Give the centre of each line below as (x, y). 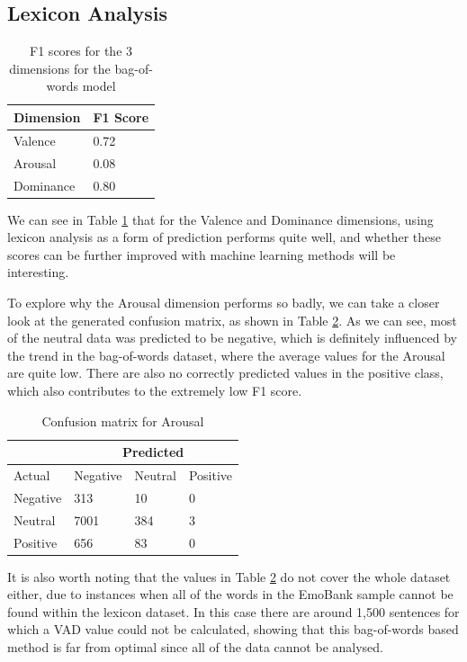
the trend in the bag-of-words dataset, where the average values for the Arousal (226, 355)
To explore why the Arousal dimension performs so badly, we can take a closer (224, 302)
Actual (32, 474)
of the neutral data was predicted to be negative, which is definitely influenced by (232, 338)
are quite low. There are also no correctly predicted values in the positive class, (225, 373)
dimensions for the (60, 68)
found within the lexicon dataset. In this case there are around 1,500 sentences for (233, 611)
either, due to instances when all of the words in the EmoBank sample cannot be (230, 594)
